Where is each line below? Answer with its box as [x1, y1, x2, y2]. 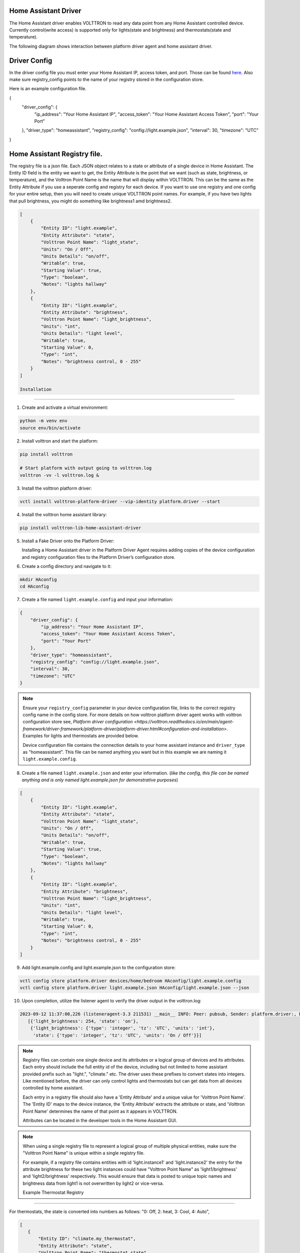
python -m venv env [19, 418, 67, 424]
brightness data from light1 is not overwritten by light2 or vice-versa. [22, 1180, 164, 1186]
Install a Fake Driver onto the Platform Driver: [21, 538, 114, 544]
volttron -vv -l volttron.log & [19, 472, 99, 478]
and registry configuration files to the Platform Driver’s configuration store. [21, 554, 175, 560]
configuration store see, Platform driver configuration [22, 719, 133, 725]
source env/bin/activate [19, 425, 81, 431]
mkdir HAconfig [19, 576, 57, 582]
